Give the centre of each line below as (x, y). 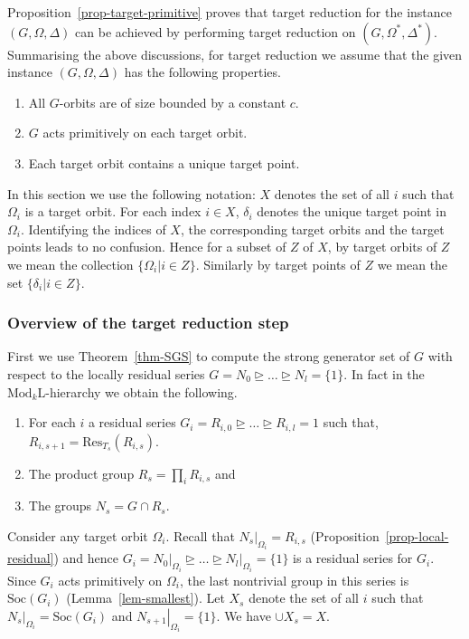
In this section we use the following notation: (131, 193)
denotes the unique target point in (352, 211)
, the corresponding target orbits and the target (312, 229)
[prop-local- (417, 535)
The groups (60, 505)
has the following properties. (202, 72)
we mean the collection (70, 264)
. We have (244, 616)
